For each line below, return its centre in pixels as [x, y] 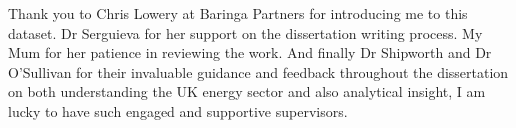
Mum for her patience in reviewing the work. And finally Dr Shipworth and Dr [250, 52]
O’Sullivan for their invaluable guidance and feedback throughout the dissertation [258, 71]
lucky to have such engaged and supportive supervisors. [178, 110]
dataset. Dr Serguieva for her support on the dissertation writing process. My [245, 32]
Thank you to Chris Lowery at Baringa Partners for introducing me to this [238, 13]
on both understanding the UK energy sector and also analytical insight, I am [247, 91]
